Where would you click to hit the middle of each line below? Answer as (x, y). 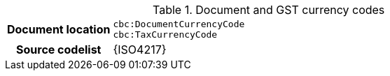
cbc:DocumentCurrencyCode (179, 24)
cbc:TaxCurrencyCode (165, 35)
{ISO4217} (140, 50)
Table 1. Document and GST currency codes (269, 10)
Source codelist (59, 50)
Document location (59, 29)
